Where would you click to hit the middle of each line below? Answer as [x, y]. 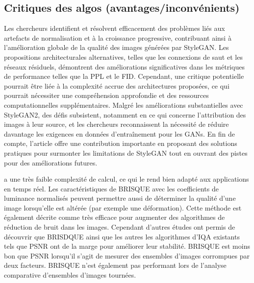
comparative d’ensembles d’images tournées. [70, 275]
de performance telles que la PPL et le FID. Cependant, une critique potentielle [124, 76]
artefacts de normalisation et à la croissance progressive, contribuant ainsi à [118, 37]
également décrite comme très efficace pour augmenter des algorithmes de [114, 217]
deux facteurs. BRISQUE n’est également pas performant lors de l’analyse [115, 265]
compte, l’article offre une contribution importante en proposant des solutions [121, 143]
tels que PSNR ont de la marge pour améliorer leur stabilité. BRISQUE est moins [127, 246]
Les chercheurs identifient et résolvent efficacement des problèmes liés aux [114, 28]
